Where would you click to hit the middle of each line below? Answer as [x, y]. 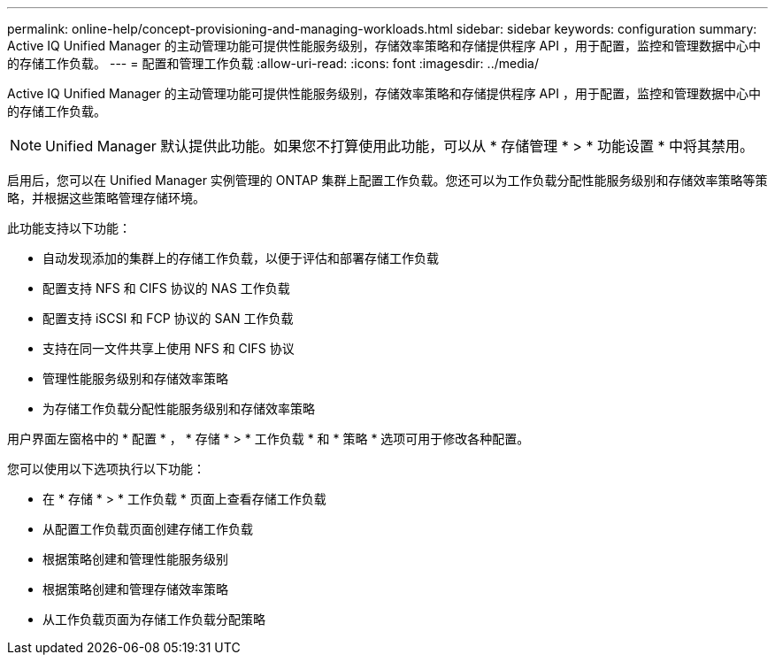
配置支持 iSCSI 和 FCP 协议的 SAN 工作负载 [168, 318]
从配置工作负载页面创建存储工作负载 [148, 529]
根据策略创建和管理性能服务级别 [135, 559]
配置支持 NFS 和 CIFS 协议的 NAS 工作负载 [166, 288]
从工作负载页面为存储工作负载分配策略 [154, 619]
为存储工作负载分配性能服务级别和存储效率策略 [179, 408]
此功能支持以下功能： [69, 228]
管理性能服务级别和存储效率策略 [135, 378]
